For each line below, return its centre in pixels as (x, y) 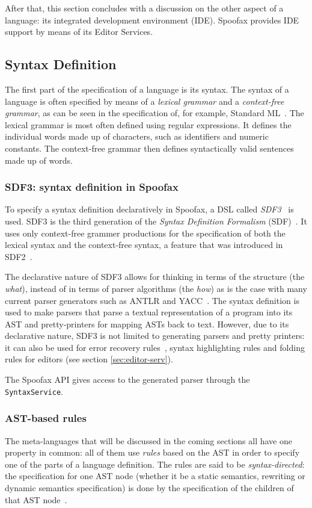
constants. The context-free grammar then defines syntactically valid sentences (149, 148)
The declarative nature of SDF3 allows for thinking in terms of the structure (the (155, 277)
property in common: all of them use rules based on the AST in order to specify (152, 452)
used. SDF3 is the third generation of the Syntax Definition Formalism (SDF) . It (156, 221)
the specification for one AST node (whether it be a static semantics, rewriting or (155, 476)
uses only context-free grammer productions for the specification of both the (145, 233)
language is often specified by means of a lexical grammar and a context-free (145, 101)
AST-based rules (46, 418)
